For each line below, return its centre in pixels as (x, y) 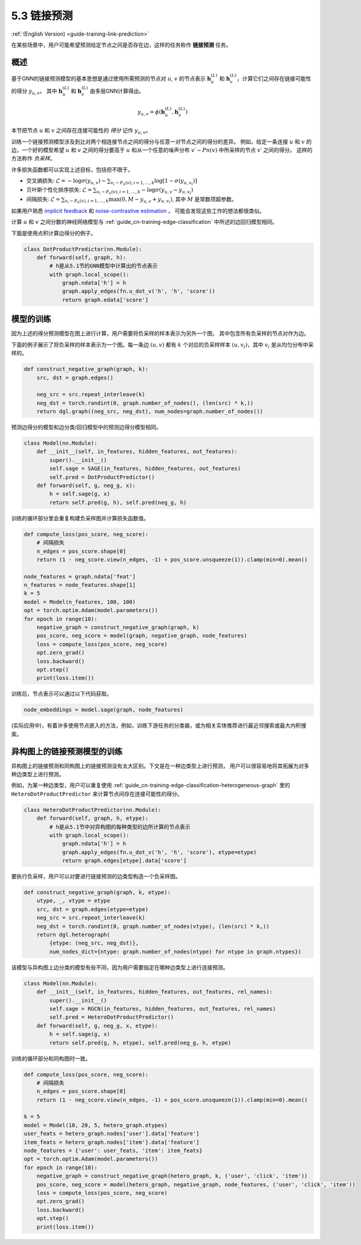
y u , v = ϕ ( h (151, 113)
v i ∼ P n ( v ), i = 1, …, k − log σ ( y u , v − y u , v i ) (145, 191)
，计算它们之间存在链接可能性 (274, 78)
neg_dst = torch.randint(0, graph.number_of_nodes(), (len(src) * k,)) (145, 403)
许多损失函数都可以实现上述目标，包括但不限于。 (72, 169)
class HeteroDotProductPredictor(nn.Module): (93, 810)
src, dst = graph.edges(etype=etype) (93, 909)
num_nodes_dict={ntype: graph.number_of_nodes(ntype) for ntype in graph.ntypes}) (175, 952)
